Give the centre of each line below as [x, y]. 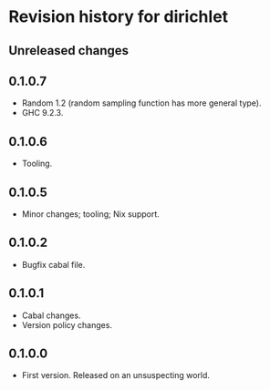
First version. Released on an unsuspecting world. [116, 375]
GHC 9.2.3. [42, 113]
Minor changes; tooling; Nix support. [91, 214]
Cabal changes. [51, 315]
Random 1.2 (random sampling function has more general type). [141, 103]
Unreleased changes [69, 51]
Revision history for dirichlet [119, 17]
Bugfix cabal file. [53, 264]
